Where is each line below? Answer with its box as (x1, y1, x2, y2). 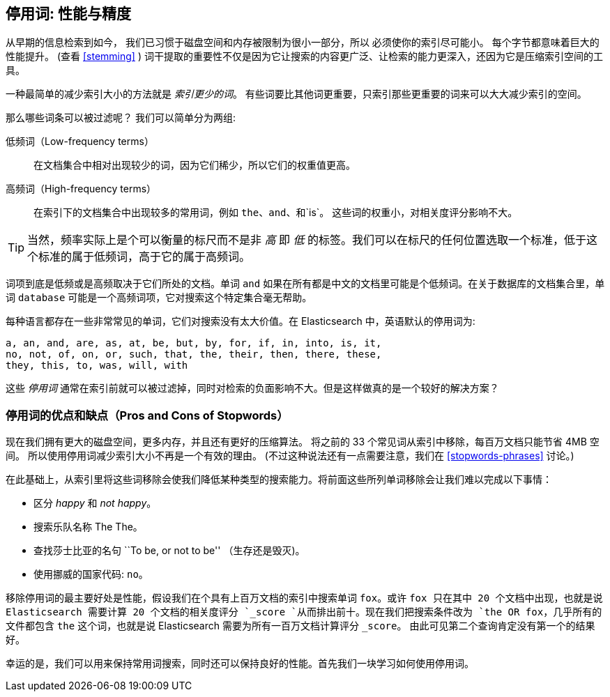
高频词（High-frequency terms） (6, 183, 157, 195)
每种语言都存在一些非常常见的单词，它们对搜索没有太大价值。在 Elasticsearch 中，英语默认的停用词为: (6, 315, 475, 328)
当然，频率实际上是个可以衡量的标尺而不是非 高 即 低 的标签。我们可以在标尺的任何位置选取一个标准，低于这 (27, 233, 598, 247)
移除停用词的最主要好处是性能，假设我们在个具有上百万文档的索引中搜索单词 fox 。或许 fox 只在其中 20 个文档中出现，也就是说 (6, 592, 603, 604)
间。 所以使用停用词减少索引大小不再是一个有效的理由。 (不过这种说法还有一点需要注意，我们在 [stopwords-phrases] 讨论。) (6, 450, 574, 462)
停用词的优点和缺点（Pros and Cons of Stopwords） (6, 408, 289, 422)
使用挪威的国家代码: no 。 (33, 568, 148, 581)
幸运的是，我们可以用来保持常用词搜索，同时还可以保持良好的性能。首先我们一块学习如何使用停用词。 (6, 657, 474, 670)
